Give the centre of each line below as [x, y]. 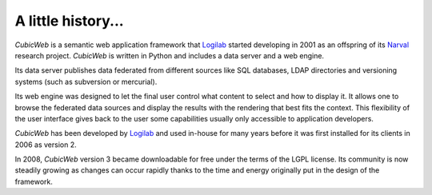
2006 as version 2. [46, 145]
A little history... [69, 21]
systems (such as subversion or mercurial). [86, 82]
